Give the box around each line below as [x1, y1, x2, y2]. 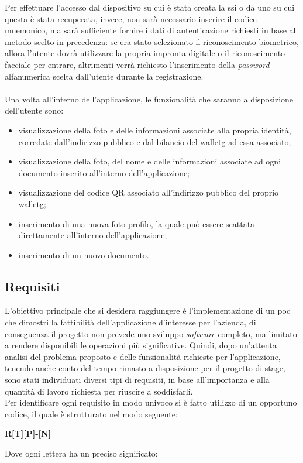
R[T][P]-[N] [5, 427, 51, 440]
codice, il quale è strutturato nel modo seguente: [5, 407, 178, 420]
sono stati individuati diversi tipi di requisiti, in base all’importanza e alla [5, 373, 270, 386]
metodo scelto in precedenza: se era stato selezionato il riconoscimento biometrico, [5, 35, 299, 47]
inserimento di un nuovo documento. [18, 248, 149, 260]
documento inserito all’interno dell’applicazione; [18, 166, 190, 179]
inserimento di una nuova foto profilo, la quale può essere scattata [18, 217, 255, 229]
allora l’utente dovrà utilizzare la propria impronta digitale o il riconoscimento [5, 47, 285, 59]
